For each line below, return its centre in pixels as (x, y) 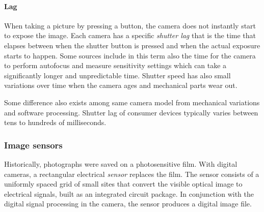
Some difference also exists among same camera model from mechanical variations (132, 102)
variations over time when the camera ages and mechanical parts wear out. (121, 85)
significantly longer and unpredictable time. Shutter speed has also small (117, 75)
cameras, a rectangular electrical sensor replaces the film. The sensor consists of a (132, 174)
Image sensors (33, 145)
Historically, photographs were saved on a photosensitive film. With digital (121, 163)
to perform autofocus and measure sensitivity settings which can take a (115, 65)
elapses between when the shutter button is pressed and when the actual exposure (132, 45)
